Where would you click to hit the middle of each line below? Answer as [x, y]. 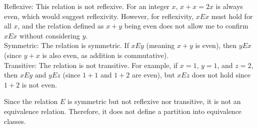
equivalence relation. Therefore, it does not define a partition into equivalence [123, 111]
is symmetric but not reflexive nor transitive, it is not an [154, 101]
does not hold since [221, 75]
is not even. [39, 84]
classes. [15, 121]
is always [229, 6]
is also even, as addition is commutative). [105, 55]
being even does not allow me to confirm [186, 26]
